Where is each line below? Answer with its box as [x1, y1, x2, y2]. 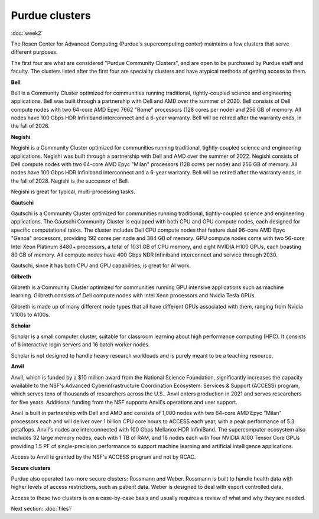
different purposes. [11, 48, 58, 56]
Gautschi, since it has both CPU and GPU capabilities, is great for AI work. [11, 262, 191, 269]
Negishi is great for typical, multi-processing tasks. [11, 188, 135, 195]
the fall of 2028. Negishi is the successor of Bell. [11, 177, 129, 184]
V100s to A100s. [11, 311, 50, 319]
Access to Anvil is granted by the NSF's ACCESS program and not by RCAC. [11, 453, 196, 460]
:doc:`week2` [11, 30, 43, 37]
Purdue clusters [11, 9, 91, 22]
